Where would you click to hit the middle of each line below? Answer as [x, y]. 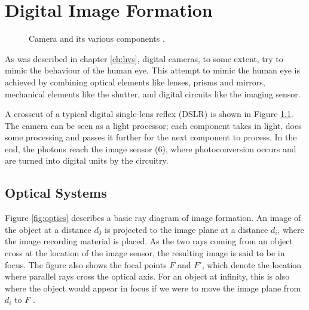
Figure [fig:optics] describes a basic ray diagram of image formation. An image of [153, 218]
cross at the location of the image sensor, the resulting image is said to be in [145, 253]
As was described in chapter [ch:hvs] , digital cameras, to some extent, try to [144, 58]
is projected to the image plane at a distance [186, 229]
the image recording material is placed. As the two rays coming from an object [149, 241]
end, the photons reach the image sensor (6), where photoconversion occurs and [151, 148]
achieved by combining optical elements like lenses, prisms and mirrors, [135, 82]
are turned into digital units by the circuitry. [87, 160]
